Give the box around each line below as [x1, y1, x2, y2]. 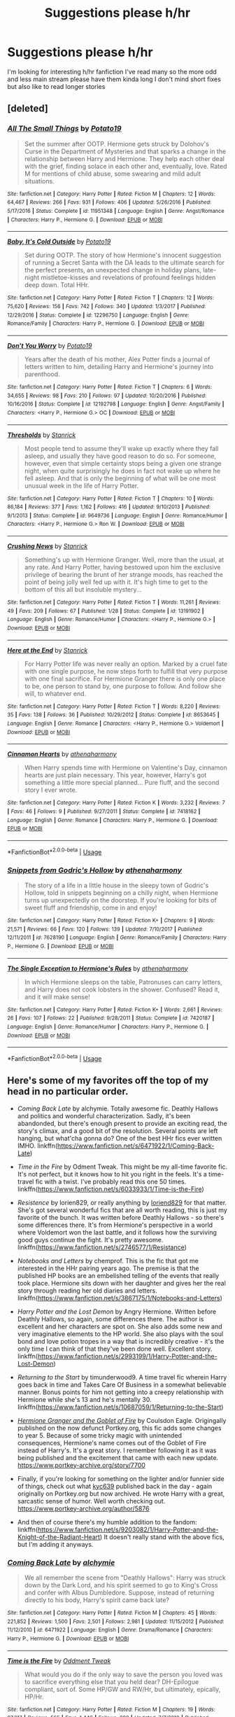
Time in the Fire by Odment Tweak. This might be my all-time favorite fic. [17, 1162, 228, 1171]
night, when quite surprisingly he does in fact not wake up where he [24, 466, 221, 475]
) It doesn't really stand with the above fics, [99, 1532, 225, 1541]
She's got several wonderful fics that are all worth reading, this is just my [17, 1206, 227, 1214]
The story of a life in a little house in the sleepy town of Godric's [24, 881, 209, 889]
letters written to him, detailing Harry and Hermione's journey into [24, 362, 214, 370]
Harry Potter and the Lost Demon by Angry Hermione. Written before [17, 1307, 217, 1316]
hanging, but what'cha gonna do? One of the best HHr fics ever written [17, 1134, 222, 1142]
